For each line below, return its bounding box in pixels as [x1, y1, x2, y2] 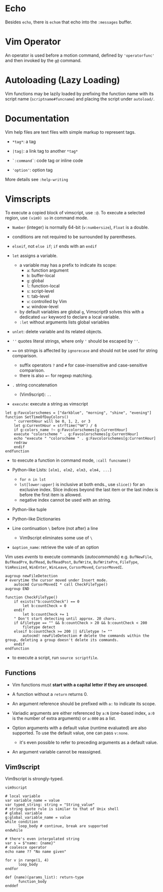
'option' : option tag [12, 167, 53, 173]
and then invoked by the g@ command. [5, 57, 82, 63]
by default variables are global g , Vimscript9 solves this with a [19, 308, 144, 315]
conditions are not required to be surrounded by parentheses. [12, 234, 137, 240]
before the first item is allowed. [19, 491, 82, 498]
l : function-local [26, 283, 60, 288]
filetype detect [22, 625, 56, 629]
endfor [5, 867, 19, 872]
